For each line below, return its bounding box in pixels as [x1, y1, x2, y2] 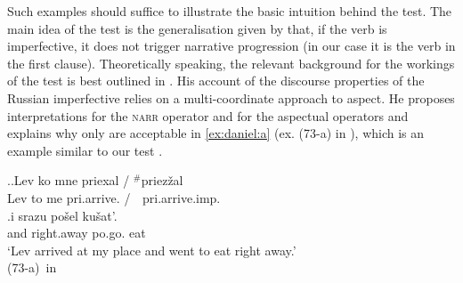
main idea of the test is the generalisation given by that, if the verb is [7, 19, 387, 37]
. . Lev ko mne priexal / [7, 171, 130, 190]
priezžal [141, 171, 183, 190]
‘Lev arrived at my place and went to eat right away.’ [7, 240, 296, 259]
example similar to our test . [7, 141, 163, 159]
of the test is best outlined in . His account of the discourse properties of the [7, 71, 425, 90]
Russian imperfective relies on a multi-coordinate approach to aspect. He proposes [7, 88, 455, 107]
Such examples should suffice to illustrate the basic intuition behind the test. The [7, 2, 452, 20]
